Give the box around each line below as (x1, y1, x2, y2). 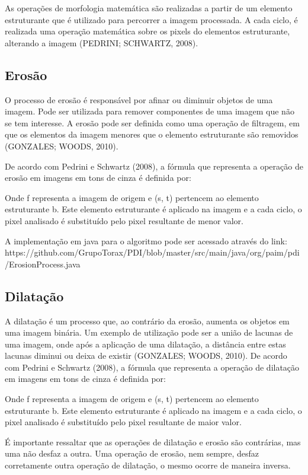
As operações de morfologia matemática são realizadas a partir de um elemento (5, 2, 293, 14)
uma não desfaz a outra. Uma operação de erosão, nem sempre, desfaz (5, 447, 259, 460)
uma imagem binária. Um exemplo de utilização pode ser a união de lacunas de (5, 326, 293, 339)
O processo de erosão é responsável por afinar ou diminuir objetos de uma (5, 93, 273, 106)
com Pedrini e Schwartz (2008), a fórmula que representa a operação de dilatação (5, 361, 300, 373)
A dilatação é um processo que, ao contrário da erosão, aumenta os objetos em (5, 314, 290, 327)
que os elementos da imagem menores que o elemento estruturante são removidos (5, 128, 299, 141)
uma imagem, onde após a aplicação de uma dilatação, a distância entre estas (5, 337, 286, 350)
